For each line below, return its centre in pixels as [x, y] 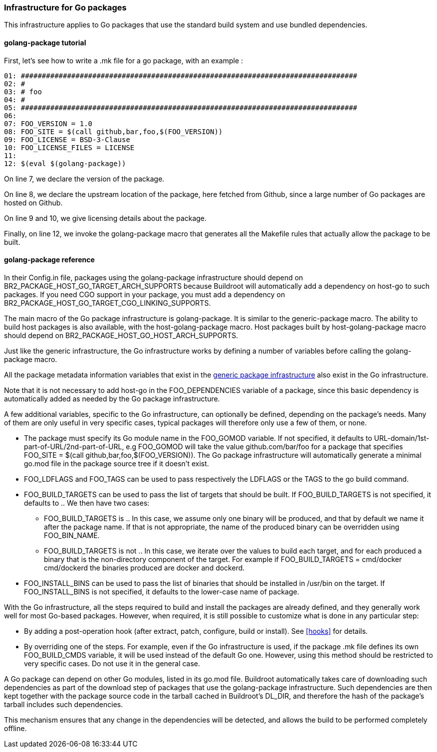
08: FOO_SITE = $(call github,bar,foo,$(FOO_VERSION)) [113, 131]
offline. [15, 728]
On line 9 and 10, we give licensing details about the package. [106, 218]
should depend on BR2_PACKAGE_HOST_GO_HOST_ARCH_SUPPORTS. [121, 335]
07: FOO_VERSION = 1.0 [48, 123]
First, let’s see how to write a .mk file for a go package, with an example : [124, 60]
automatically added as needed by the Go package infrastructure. [112, 398]
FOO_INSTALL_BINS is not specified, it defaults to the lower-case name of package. [162, 591]
